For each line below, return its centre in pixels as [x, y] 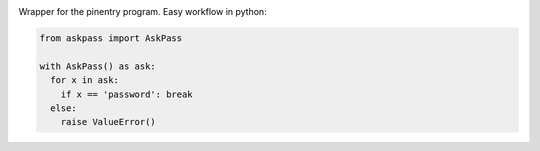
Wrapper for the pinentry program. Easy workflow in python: [142, 11]
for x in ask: [85, 80]
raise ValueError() [108, 122]
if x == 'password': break [127, 94]
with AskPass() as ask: [98, 66]
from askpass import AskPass [111, 38]
